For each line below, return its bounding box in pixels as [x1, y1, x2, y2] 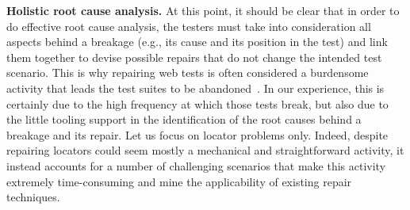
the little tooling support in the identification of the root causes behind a [6, 111, 362, 128]
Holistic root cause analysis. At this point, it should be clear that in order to [6, 2, 400, 18]
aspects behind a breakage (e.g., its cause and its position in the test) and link [6, 33, 388, 50]
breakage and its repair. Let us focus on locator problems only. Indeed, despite [6, 126, 389, 143]
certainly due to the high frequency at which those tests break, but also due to [6, 95, 389, 112]
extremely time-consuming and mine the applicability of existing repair [6, 173, 352, 189]
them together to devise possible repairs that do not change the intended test [6, 48, 382, 65]
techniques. [6, 189, 60, 205]
